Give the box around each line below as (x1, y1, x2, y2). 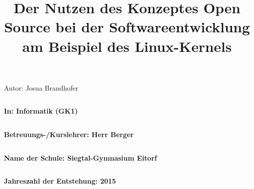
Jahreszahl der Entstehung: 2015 (4, 176, 116, 186)
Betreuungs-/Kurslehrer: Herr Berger (4, 129, 134, 139)
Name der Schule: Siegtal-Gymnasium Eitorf (4, 152, 157, 163)
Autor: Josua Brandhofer (4, 82, 79, 93)
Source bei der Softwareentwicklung (4, 17, 250, 37)
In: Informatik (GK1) (4, 106, 78, 116)
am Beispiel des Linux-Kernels (22, 36, 232, 56)
